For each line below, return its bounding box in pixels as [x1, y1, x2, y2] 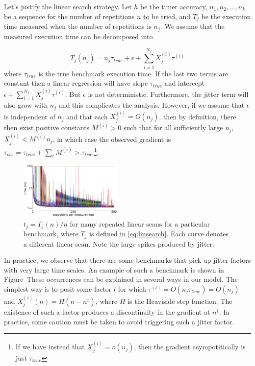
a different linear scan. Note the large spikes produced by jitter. [24, 238, 214, 249]
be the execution [201, 11, 251, 21]
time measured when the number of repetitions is [4, 21, 152, 31]
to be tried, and [143, 11, 191, 21]
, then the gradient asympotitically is [134, 342, 246, 352]
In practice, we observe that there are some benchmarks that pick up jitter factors [4, 255, 251, 265]
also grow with [4, 100, 48, 110]
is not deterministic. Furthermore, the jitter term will [88, 89, 249, 99]
